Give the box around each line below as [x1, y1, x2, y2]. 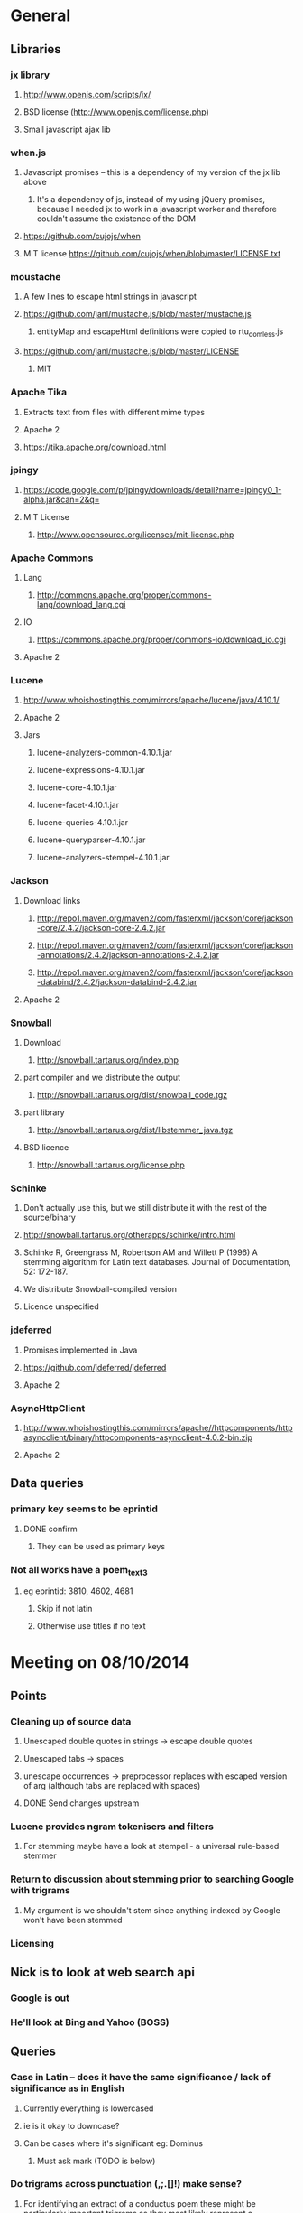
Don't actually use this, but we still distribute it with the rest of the [23, 1203, 267, 1213]
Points [10, 1688, 48, 1703]
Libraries [10, 42, 61, 57]
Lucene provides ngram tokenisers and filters [10, 1820, 215, 1833]
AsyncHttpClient [10, 1401, 86, 1414]
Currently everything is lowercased [23, 2103, 154, 2114]
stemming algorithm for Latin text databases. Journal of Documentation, [23, 1257, 291, 1268]
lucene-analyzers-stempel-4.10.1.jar [36, 852, 170, 863]
